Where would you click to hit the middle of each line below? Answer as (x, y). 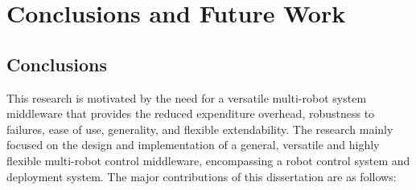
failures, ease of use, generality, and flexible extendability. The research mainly (200, 129)
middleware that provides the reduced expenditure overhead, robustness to (191, 113)
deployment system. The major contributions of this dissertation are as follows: (202, 176)
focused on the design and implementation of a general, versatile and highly (193, 145)
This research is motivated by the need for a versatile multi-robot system (187, 97)
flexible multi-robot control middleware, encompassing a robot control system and (208, 160)
